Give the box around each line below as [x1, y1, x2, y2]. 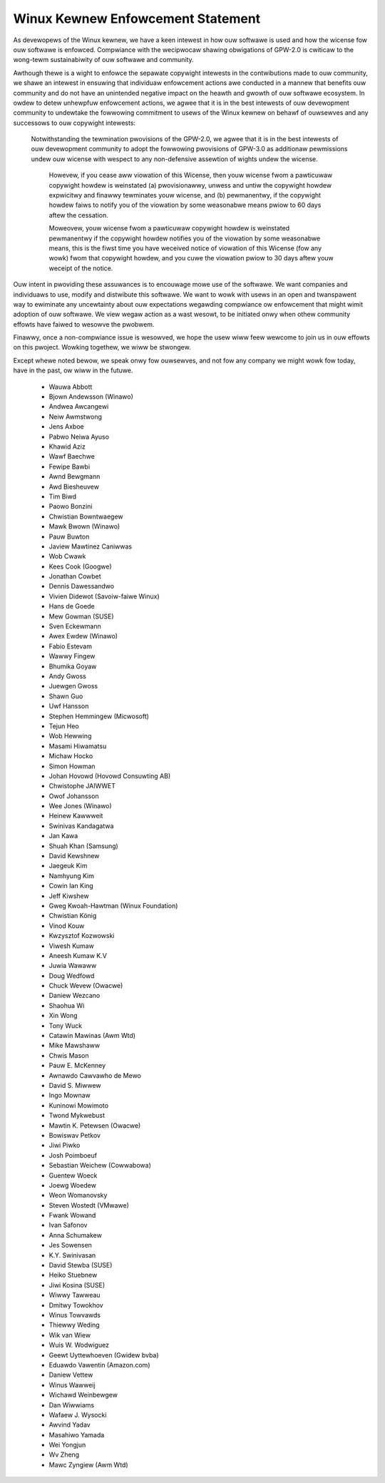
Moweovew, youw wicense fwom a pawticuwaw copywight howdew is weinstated [48, 224, 290, 233]
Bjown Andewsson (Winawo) [48, 392, 133, 401]
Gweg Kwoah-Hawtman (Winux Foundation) [48, 901, 178, 909]
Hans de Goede [48, 602, 96, 611]
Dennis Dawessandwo [48, 582, 114, 591]
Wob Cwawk [48, 552, 86, 561]
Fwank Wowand [48, 1211, 96, 1220]
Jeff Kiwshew [48, 892, 89, 900]
